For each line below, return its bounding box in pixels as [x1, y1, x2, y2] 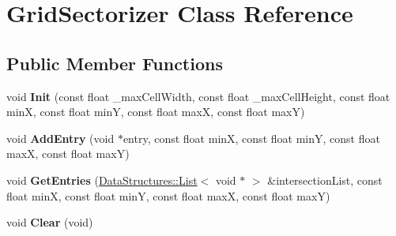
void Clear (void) [6, 214, 93, 230]
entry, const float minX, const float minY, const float [123, 129, 380, 146]
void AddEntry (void [6, 129, 115, 146]
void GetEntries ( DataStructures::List [6, 171, 198, 188]
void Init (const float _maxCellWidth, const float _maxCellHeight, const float [6, 88, 390, 104]
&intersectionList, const [267, 171, 383, 188]
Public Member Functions [6, 51, 223, 75]
